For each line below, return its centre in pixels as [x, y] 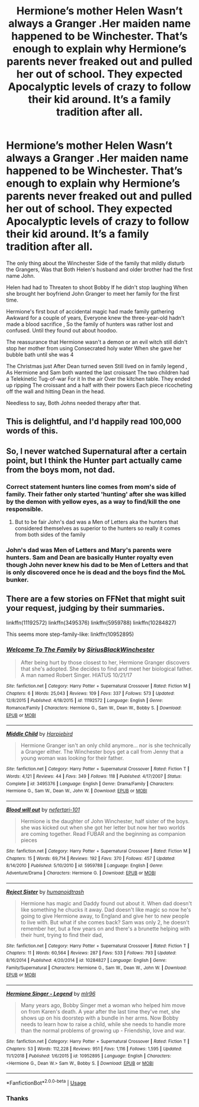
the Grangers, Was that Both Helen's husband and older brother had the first [99, 269]
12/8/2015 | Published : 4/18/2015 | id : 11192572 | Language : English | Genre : [85, 701]
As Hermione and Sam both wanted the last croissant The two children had [98, 372]
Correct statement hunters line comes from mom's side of [91, 487]
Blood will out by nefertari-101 [43, 810]
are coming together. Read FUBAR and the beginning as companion [103, 833]
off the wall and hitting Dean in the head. [56, 391]
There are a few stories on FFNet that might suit [96, 599]
